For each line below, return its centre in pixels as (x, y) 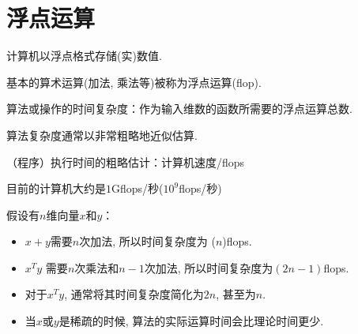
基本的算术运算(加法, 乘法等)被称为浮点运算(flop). (134, 82)
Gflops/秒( (138, 188)
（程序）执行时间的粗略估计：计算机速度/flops (126, 161)
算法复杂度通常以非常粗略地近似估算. (102, 135)
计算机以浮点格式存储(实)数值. (84, 56)
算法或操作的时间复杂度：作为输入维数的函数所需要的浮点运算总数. (179, 109)
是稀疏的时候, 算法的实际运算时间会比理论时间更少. (191, 321)
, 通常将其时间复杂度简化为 (134, 294)
